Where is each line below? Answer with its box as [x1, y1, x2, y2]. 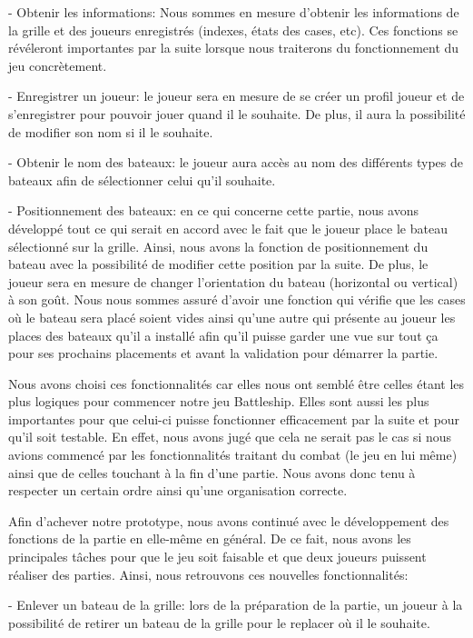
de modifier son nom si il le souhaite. [8, 122, 213, 141]
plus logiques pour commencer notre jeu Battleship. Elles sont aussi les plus [8, 392, 429, 411]
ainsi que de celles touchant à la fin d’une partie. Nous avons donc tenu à [8, 463, 416, 482]
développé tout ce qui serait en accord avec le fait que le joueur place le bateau [8, 218, 448, 237]
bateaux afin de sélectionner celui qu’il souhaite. [8, 170, 276, 189]
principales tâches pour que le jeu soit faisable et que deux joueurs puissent [8, 547, 427, 566]
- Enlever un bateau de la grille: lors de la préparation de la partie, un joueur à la [8, 595, 463, 614]
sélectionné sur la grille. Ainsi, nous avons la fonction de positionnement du [8, 236, 429, 255]
